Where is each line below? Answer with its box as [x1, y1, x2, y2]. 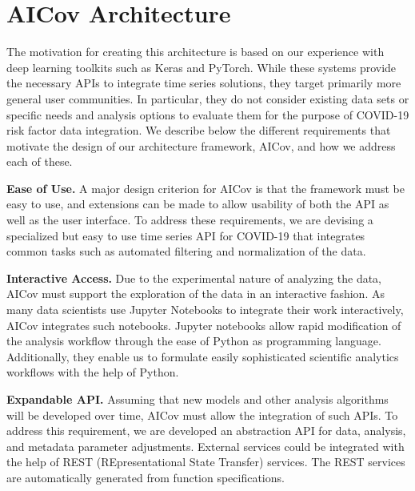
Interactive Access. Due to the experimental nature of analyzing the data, [6, 269, 382, 286]
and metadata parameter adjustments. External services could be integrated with [6, 437, 405, 454]
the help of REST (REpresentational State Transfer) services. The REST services [6, 453, 405, 470]
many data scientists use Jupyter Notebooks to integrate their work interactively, [6, 301, 404, 318]
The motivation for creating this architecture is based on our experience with [6, 43, 385, 60]
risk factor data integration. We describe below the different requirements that [6, 122, 391, 139]
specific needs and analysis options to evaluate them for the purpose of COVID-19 [6, 106, 409, 123]
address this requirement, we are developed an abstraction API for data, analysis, [6, 422, 406, 439]
